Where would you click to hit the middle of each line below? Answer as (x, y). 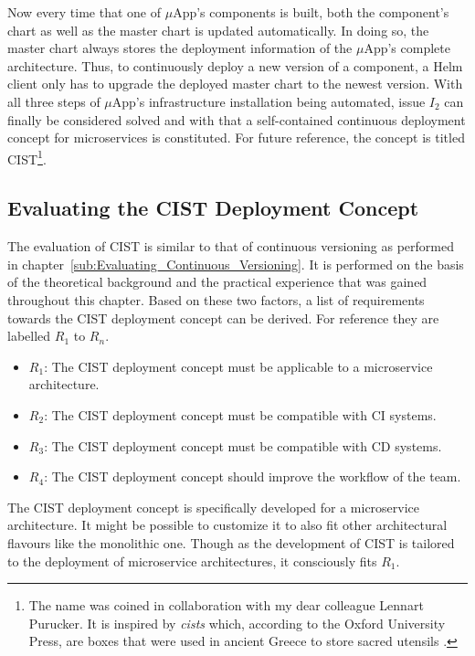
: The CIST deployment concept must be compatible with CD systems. (243, 445)
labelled (29, 336)
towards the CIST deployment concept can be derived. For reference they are (223, 317)
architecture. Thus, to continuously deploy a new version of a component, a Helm (235, 65)
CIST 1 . (27, 157)
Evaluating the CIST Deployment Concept (213, 208)
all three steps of (54, 101)
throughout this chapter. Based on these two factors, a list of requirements (216, 299)
